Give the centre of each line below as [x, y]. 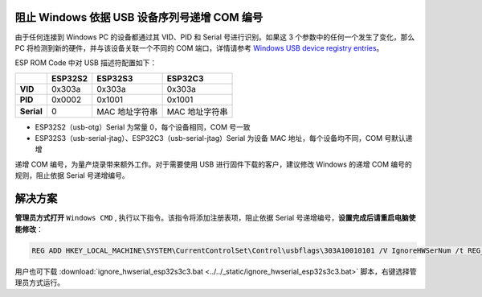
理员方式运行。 [39, 283]
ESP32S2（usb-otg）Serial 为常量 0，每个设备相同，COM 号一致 [143, 127]
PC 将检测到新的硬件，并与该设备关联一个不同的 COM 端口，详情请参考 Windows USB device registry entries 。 [199, 47]
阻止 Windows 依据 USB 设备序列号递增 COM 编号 [139, 17]
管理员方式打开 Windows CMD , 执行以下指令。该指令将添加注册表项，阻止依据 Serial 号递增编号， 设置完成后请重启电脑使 [215, 218]
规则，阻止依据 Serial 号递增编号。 [72, 175]
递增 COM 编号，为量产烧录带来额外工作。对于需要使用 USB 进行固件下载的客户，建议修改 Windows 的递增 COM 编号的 [214, 164]
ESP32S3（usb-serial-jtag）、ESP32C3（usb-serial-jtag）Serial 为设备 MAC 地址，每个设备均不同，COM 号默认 [220, 138]
